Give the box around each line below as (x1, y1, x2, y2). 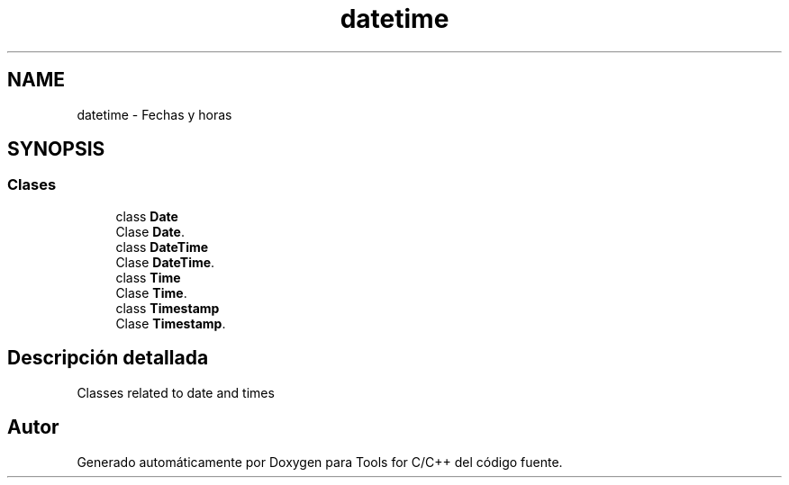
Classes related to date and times (77, 384, 275, 400)
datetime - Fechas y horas (77, 106, 232, 122)
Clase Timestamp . (115, 315, 226, 331)
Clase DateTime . (115, 254, 215, 270)
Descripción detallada (7, 346, 209, 370)
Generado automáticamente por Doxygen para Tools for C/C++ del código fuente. (77, 454, 563, 470)
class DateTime (115, 238, 209, 255)
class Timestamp (115, 300, 220, 316)
